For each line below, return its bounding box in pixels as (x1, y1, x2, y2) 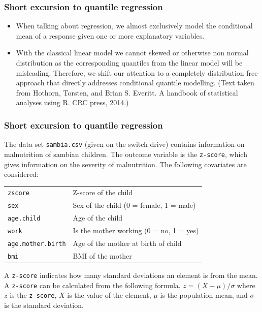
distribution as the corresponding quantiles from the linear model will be (16, 57, 243, 68)
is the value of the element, (67, 290, 151, 300)
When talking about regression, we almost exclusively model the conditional (16, 20, 253, 31)
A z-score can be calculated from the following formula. (4, 279, 181, 290)
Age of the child (73, 212, 123, 223)
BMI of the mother (73, 251, 132, 261)
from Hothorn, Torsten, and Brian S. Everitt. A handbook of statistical (16, 87, 238, 98)
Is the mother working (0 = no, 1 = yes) (73, 225, 199, 236)
